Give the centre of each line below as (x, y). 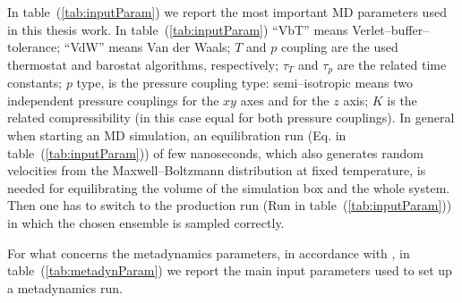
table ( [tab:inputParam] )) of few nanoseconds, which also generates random (215, 152)
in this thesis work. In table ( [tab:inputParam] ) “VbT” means (178, 29)
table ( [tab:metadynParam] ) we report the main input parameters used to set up (230, 270)
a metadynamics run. (65, 287)
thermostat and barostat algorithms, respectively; (143, 64)
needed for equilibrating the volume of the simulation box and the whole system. (229, 187)
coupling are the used (339, 47)
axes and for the (285, 100)
